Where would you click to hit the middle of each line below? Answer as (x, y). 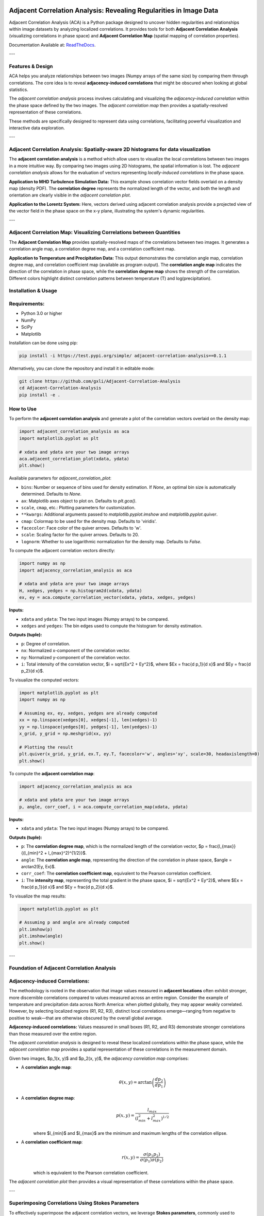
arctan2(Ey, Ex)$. (38, 867)
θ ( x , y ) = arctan (136, 1082)
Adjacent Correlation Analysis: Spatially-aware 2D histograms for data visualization (110, 149)
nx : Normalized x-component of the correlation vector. (76, 651)
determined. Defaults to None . (51, 494)
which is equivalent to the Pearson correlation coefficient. (91, 1173)
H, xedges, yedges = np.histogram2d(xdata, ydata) (81, 590)
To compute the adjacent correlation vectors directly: (62, 551)
